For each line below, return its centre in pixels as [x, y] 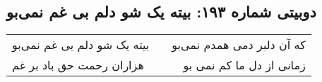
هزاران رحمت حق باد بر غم [78, 65]
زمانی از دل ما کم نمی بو [244, 65]
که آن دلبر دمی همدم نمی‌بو [239, 45]
